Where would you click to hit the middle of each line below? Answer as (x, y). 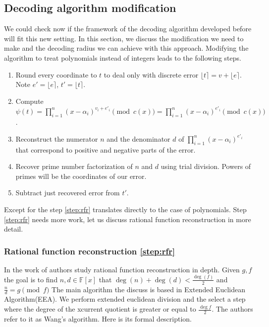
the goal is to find (31, 279)
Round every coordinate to (56, 74)
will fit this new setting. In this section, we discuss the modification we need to (124, 38)
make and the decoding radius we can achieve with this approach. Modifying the (126, 48)
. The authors (232, 309)
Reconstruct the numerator (57, 138)
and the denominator (138, 138)
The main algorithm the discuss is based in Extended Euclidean (148, 289)
